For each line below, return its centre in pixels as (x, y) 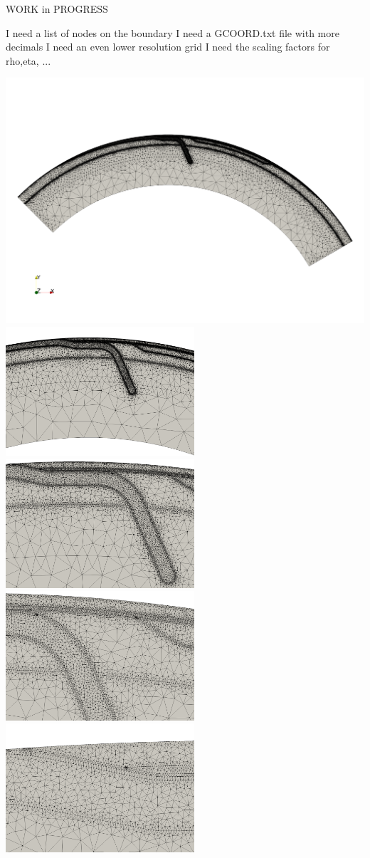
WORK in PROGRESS (57, 9)
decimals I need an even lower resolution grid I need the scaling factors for (168, 47)
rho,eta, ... (28, 60)
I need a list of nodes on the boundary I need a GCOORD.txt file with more (173, 32)
